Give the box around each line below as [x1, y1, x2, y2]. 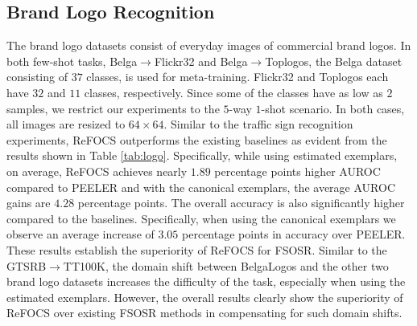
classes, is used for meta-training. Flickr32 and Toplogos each [86, 68, 389, 85]
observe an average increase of [6, 226, 155, 242]
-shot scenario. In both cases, [261, 100, 405, 116]
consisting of [6, 68, 68, 85]
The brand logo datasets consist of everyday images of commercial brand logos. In [6, 37, 411, 54]
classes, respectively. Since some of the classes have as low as [84, 84, 383, 100]
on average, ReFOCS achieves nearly [6, 162, 188, 179]
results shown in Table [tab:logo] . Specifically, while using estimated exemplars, [6, 147, 398, 164]
